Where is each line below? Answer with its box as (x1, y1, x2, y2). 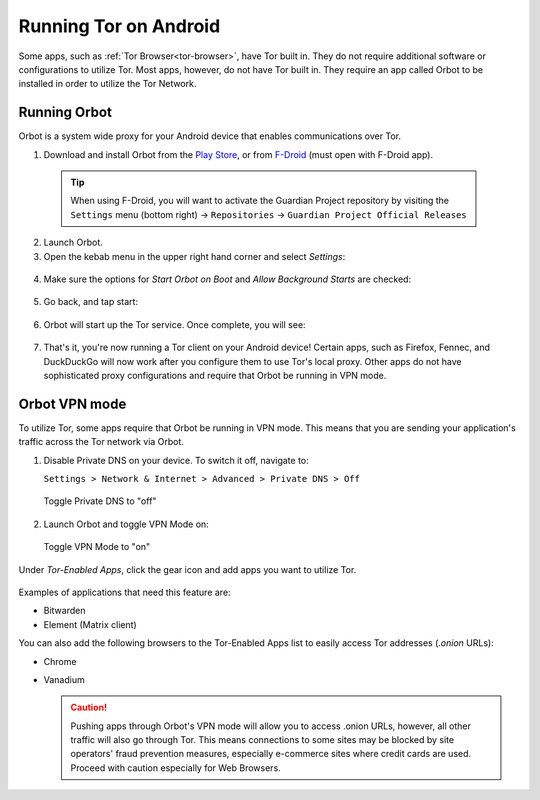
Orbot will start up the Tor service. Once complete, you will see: (43, 318, 306, 330)
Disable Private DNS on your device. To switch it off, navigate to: (43, 454, 309, 466)
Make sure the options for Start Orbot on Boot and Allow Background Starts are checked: (43, 273, 412, 285)
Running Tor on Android (18, 15, 221, 37)
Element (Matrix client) (43, 618, 137, 630)
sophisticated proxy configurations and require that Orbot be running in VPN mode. (43, 369, 387, 381)
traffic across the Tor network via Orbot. (18, 436, 185, 448)
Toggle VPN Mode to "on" (43, 541, 151, 553)
